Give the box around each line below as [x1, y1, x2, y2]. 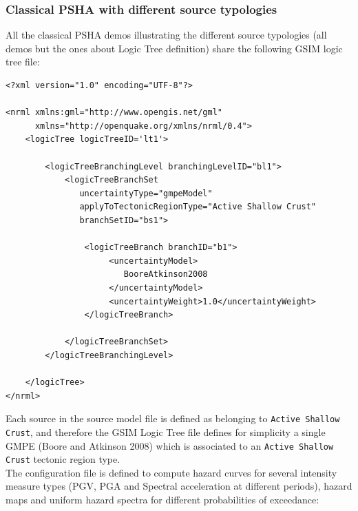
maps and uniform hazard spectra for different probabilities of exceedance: [6, 492, 319, 507]
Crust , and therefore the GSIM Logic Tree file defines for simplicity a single [6, 424, 326, 439]
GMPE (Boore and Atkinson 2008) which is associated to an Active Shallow [6, 438, 334, 452]
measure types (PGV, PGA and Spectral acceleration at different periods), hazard [6, 479, 352, 493]
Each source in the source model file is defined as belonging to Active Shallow [6, 411, 340, 426]
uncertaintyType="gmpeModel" [79, 188, 213, 198]
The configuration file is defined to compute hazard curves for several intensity [6, 465, 337, 479]
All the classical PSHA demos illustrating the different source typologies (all [6, 28, 327, 42]
